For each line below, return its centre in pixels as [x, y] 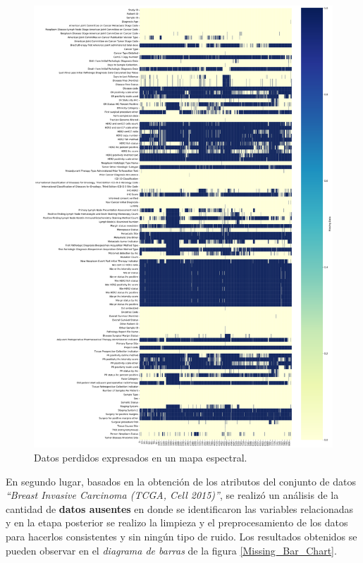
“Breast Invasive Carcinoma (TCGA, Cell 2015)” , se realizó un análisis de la [172, 495]
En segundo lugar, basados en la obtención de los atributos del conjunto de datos [181, 481]
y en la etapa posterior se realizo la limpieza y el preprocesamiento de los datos [177, 522]
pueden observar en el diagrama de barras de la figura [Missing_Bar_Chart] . [171, 550]
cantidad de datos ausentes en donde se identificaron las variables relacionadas [180, 508]
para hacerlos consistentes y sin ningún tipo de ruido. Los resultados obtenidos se [181, 536]
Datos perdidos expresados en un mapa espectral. [141, 458]
